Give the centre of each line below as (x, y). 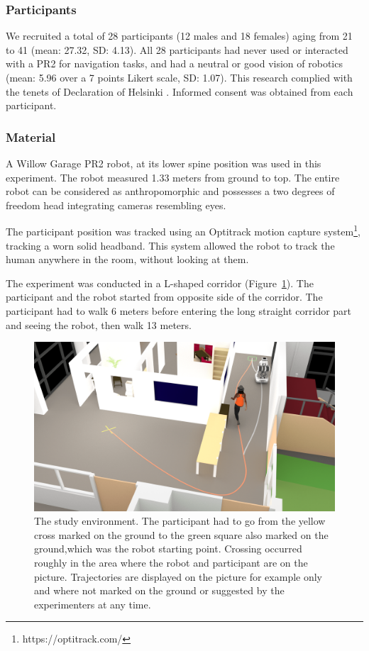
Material (31, 137)
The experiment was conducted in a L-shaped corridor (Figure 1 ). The (160, 283)
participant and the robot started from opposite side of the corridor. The (164, 297)
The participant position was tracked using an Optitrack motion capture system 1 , (183, 230)
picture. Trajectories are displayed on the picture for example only (178, 576)
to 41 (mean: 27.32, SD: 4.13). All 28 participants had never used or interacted (177, 49)
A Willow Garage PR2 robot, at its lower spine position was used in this (164, 163)
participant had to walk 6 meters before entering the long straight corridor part (179, 311)
